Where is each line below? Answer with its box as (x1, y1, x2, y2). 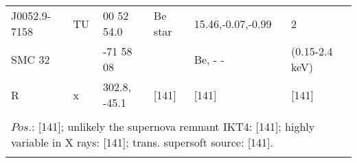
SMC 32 (11, 51, 50, 67)
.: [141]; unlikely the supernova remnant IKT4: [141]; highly (28, 118, 315, 134)
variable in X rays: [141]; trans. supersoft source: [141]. (11, 134, 274, 150)
